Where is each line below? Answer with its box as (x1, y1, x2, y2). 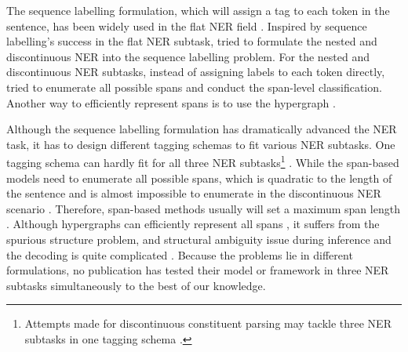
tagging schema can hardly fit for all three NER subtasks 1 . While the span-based (6, 152, 399, 170)
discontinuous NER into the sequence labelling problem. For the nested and (6, 48, 370, 64)
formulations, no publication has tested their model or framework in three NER (6, 262, 389, 278)
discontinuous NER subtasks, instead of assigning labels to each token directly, (6, 64, 385, 80)
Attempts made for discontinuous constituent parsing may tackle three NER (24, 315, 392, 332)
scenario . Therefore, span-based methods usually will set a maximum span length (6, 200, 400, 216)
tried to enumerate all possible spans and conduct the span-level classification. (6, 78, 382, 95)
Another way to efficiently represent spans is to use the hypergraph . (6, 94, 336, 111)
